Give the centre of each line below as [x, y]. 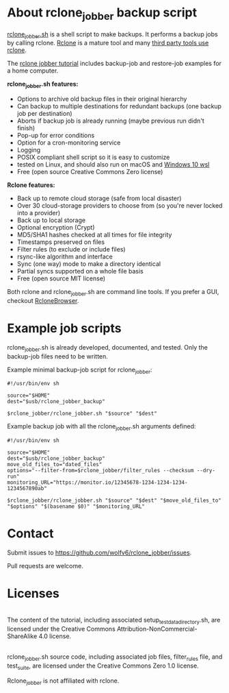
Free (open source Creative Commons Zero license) [90, 172]
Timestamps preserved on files [60, 242]
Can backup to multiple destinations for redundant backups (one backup [119, 106]
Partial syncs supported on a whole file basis [80, 271]
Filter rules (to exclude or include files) [71, 250]
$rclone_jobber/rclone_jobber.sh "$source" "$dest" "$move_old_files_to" [114, 501]
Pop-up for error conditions [56, 136]
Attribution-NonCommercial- [157, 629]
